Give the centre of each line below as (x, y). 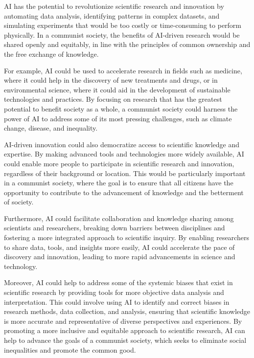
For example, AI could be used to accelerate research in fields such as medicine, (123, 70)
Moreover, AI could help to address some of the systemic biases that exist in (118, 282)
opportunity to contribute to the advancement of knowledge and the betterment (124, 192)
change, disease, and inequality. (51, 128)
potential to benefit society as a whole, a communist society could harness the (121, 108)
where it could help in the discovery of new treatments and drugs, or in (111, 80)
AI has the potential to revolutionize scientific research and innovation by (114, 6)
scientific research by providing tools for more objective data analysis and (114, 292)
